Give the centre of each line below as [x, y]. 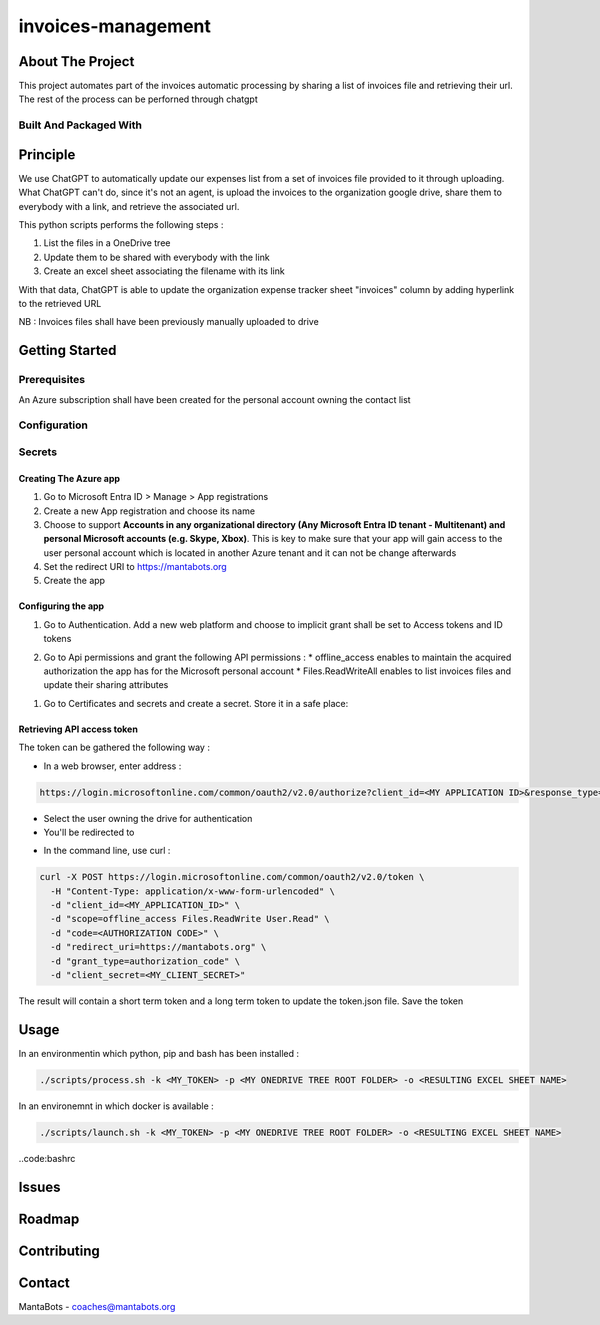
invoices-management [115, 26]
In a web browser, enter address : [112, 766]
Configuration [53, 425]
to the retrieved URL [60, 304]
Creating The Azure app [69, 478]
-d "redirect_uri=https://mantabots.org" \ [158, 947]
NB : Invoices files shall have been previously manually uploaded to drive [168, 322]
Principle [47, 154]
